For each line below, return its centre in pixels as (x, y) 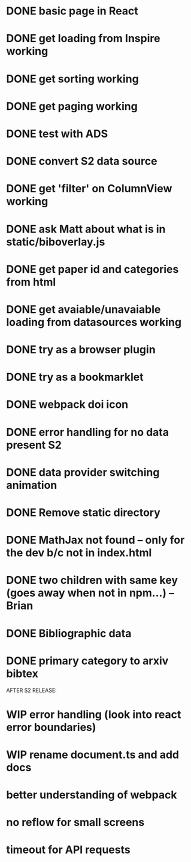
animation (32, 485)
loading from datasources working (94, 322)
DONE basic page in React (72, 11)
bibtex (22, 673)
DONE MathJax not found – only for (95, 540)
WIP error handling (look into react (94, 715)
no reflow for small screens (75, 823)
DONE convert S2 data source (82, 161)
